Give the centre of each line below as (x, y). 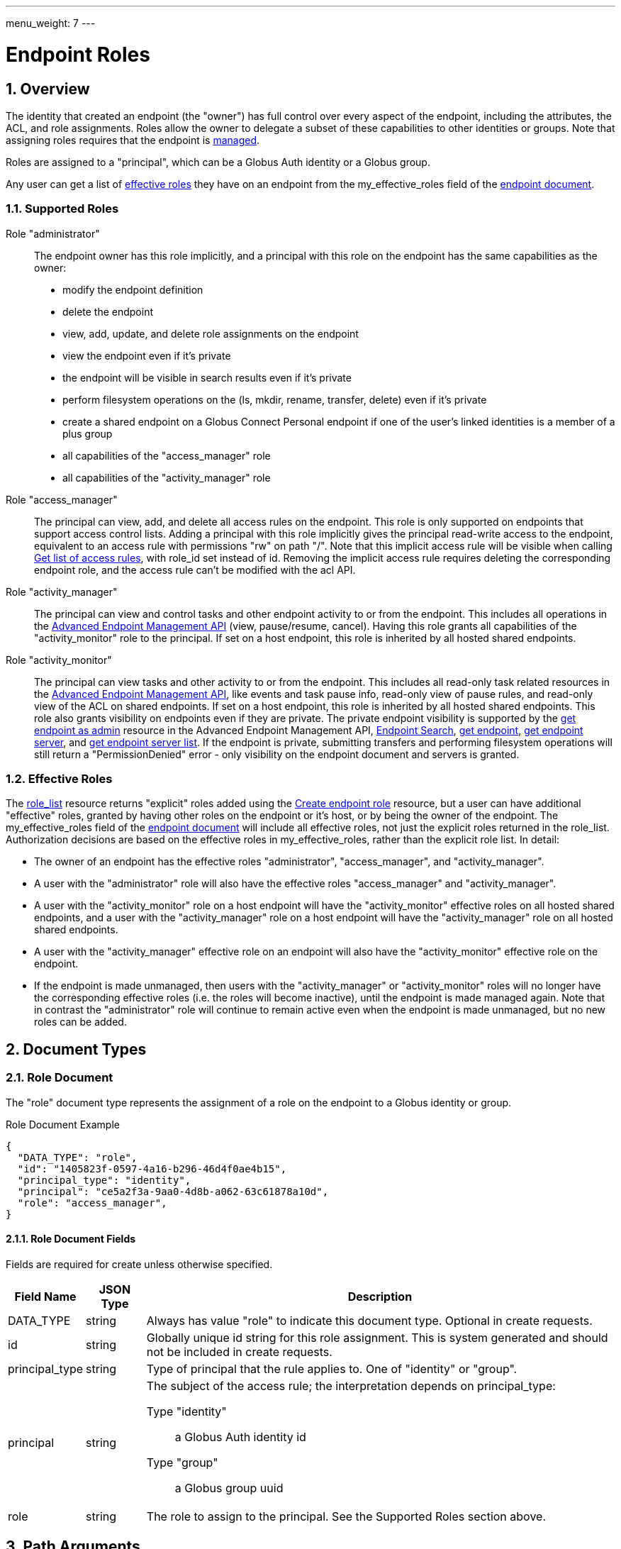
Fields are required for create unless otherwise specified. (139, 1264)
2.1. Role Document (60, 1078)
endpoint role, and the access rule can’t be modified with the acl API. (195, 570)
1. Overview (48, 89)
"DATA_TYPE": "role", (77, 1157)
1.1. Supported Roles (62, 209)
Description (380, 1296)
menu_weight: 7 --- (51, 23)
